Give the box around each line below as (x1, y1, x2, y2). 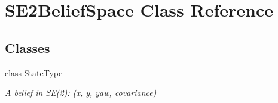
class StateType (5, 66, 63, 79)
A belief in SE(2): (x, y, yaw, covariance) (5, 86, 157, 99)
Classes (5, 38, 50, 57)
